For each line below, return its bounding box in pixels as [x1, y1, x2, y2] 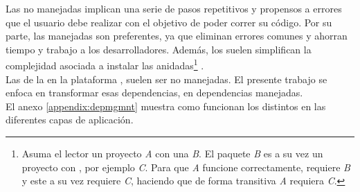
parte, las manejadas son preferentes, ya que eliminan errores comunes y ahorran [6, 28, 348, 43]
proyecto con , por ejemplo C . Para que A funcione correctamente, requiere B [21, 159, 350, 174]
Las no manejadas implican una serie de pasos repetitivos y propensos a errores [6, 1, 342, 15]
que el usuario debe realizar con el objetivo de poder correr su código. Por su [6, 15, 332, 29]
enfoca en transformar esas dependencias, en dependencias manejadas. [6, 85, 303, 100]
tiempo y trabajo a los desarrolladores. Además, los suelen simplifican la [6, 42, 312, 56]
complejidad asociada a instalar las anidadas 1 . [6, 56, 204, 73]
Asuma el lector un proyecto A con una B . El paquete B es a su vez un [21, 146, 323, 160]
